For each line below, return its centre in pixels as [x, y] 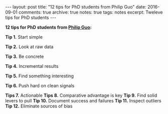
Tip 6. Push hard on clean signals [40, 86]
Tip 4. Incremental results [32, 66]
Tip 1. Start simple [24, 37]
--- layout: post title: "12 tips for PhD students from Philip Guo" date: [76, 7]
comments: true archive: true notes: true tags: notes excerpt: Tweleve [91, 12]
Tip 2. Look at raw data [29, 47]
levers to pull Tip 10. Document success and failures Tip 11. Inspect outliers [83, 101]
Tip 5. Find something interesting [39, 76]
